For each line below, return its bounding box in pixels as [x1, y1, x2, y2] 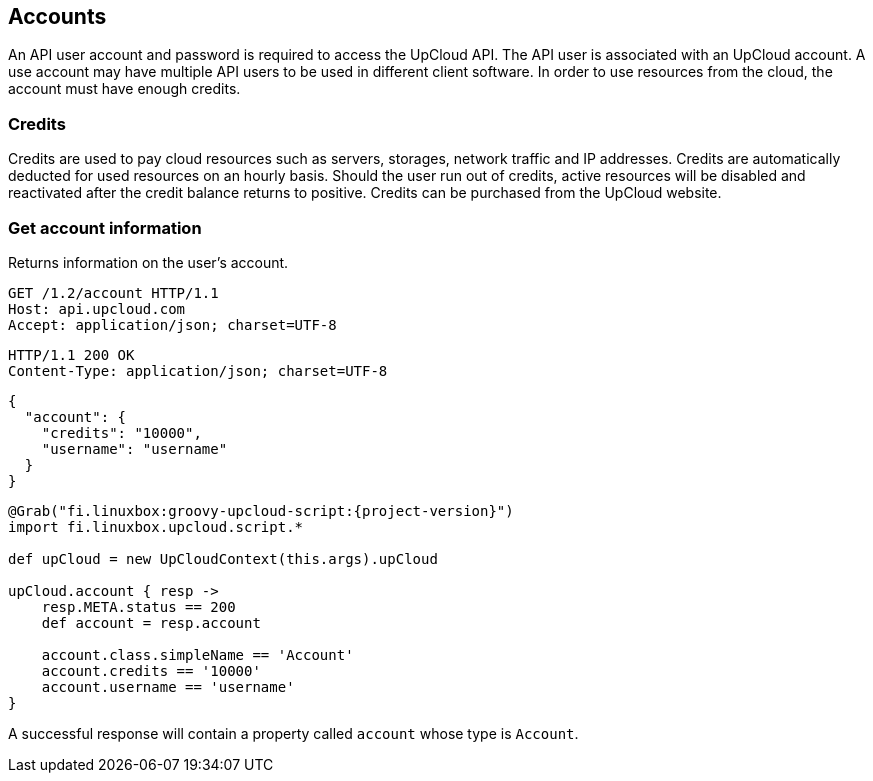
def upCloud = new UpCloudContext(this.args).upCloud [8, 550, 438, 567]
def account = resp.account [41, 614, 261, 631]
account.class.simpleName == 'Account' [41, 646, 354, 663]
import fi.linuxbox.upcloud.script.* [8, 518, 304, 535]
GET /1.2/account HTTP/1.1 [8, 284, 219, 301]
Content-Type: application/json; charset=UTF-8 [8, 362, 388, 379]
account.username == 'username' [41, 678, 295, 695]
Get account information [8, 217, 202, 238]
